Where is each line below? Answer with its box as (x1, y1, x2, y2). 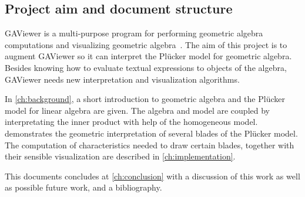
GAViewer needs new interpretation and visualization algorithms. (5, 73, 240, 85)
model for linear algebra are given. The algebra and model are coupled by (5, 104, 270, 116)
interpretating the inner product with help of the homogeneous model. (5, 116, 258, 128)
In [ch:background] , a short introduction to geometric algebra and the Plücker (5, 93, 285, 105)
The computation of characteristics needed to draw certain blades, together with (5, 138, 294, 151)
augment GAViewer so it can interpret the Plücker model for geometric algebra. (5, 50, 292, 62)
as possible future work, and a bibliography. (5, 181, 162, 193)
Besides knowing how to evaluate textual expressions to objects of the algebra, (5, 61, 287, 73)
